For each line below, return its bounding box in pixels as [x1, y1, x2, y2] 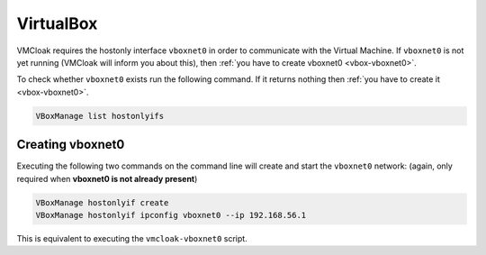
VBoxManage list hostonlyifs [35, 111, 165, 121]
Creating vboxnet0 [16, 137, 125, 152]
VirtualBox [16, 14, 98, 33]
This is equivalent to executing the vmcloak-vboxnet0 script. [16, 232, 247, 243]
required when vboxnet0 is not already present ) [16, 173, 198, 184]
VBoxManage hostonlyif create [35, 197, 169, 207]
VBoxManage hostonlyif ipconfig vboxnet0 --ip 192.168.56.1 [35, 210, 307, 220]
